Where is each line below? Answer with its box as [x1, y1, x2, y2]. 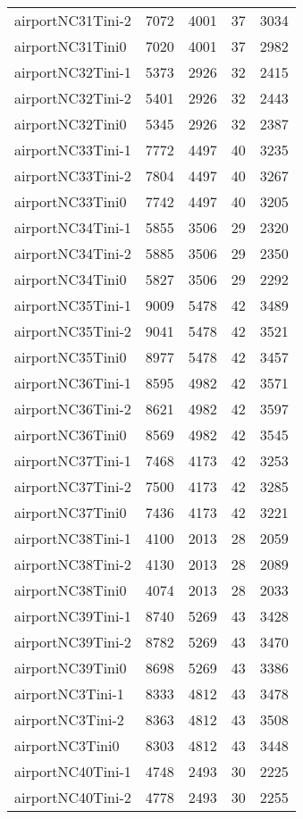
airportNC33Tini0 [14, 191, 127, 212]
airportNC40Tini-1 [14, 761, 131, 781]
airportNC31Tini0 [14, 36, 127, 56]
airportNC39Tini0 [14, 657, 127, 678]
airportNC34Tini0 [14, 269, 127, 289]
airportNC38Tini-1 [14, 528, 131, 548]
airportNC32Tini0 [14, 113, 127, 134]
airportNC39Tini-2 [14, 631, 131, 652]
